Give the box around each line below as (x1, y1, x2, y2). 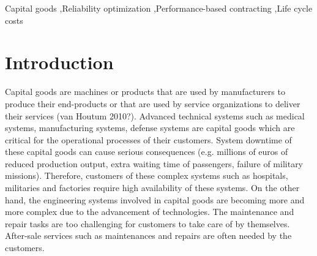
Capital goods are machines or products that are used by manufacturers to (5, 85, 285, 98)
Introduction (5, 50, 114, 75)
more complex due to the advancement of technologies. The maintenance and (5, 205, 294, 218)
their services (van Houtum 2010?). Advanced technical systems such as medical (5, 109, 305, 122)
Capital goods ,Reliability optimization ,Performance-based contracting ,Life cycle (5, 2, 313, 14)
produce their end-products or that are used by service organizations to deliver (5, 97, 300, 110)
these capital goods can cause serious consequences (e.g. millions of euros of (5, 145, 288, 158)
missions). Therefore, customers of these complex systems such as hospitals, (5, 169, 288, 182)
